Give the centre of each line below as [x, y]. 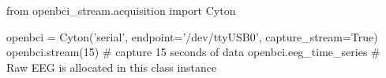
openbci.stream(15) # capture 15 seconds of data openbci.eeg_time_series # [193, 52]
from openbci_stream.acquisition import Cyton [121, 10]
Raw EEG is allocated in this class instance [112, 67]
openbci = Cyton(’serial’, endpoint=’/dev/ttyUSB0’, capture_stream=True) [192, 36]
